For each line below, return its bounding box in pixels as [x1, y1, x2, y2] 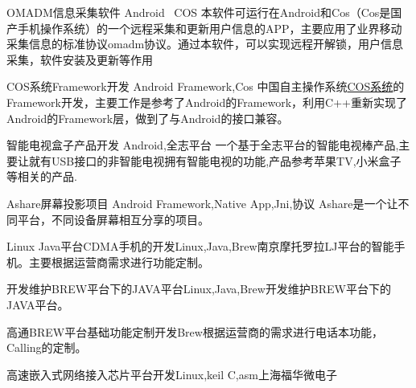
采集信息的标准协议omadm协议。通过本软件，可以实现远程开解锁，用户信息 [6, 35, 404, 52]
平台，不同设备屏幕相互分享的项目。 [17, 210, 209, 227]
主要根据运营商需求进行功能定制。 [28, 253, 209, 270]
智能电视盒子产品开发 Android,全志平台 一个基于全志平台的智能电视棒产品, [6, 137, 399, 153]
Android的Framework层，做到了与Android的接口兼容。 [6, 109, 289, 126]
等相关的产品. [6, 168, 77, 185]
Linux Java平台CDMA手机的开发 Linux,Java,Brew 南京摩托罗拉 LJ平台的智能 [6, 238, 394, 255]
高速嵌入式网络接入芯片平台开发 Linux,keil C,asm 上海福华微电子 [6, 366, 337, 382]
